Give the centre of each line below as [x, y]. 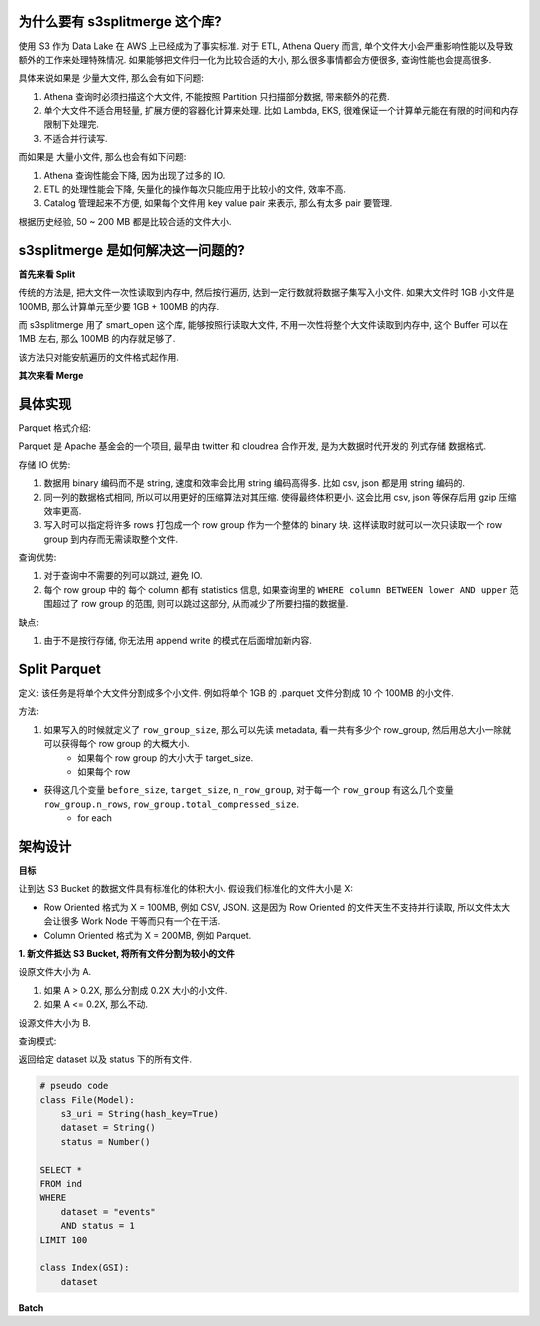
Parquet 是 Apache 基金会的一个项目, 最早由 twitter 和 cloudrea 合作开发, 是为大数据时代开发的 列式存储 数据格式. [252, 446]
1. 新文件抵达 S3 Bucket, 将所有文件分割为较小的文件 [126, 953]
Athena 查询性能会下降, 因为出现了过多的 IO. [134, 175]
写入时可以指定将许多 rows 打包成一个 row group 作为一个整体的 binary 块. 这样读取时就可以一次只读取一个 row [273, 525]
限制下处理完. [71, 124]
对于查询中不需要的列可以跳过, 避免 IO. [123, 576]
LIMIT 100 [63, 1239]
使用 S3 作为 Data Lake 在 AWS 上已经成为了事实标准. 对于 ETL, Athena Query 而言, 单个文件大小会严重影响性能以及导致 [266, 46]
